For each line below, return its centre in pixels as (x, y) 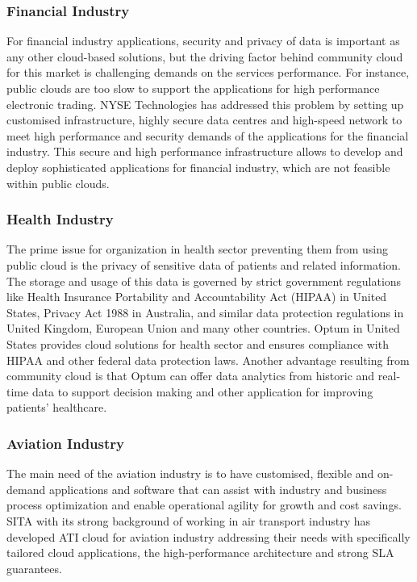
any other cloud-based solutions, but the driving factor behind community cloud (205, 56)
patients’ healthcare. (57, 407)
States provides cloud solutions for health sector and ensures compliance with (198, 343)
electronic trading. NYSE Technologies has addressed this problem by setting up (205, 104)
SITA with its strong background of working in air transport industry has (189, 520)
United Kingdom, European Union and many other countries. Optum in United (203, 328)
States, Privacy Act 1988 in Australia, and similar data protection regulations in (205, 312)
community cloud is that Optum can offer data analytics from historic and (191, 376)
